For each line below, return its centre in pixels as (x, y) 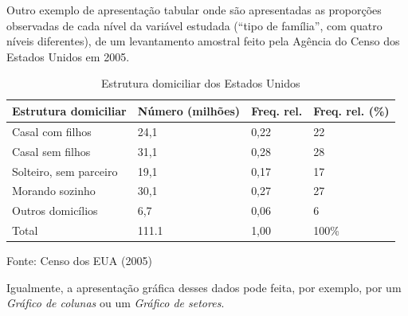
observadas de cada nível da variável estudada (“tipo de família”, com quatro (194, 25)
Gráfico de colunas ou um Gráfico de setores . (116, 303)
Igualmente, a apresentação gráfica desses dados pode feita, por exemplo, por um (204, 287)
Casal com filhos (52, 131)
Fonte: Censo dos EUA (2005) (79, 261)
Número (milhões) (189, 110)
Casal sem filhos (51, 151)
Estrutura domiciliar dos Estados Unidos (201, 83)
